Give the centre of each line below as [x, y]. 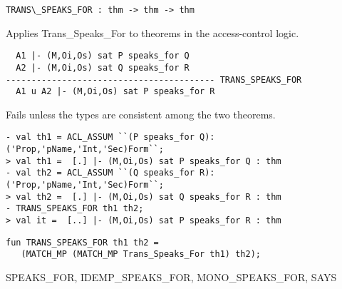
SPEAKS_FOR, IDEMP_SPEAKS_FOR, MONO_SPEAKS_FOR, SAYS [171, 277]
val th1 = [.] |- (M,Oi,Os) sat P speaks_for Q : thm [149, 161]
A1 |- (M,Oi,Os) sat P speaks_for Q [103, 56]
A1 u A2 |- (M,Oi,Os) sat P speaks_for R [115, 92]
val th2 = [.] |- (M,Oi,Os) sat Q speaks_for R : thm [149, 197]
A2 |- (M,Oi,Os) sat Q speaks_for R [103, 67]
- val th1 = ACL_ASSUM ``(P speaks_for [100, 137]
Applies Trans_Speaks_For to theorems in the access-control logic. [152, 32]
